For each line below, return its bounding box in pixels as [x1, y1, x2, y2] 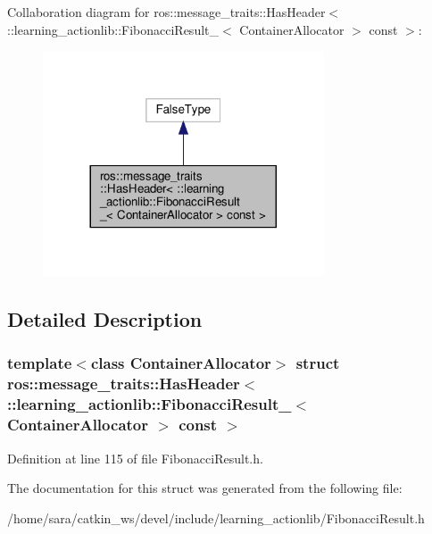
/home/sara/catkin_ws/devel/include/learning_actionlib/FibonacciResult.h [7, 508, 425, 527]
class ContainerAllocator [90, 352, 271, 374]
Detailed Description [7, 305, 203, 333]
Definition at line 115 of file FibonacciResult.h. [7, 448, 263, 467]
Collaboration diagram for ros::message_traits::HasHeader [7, 3, 326, 21]
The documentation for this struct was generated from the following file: [7, 479, 403, 497]
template [7, 352, 72, 374]
